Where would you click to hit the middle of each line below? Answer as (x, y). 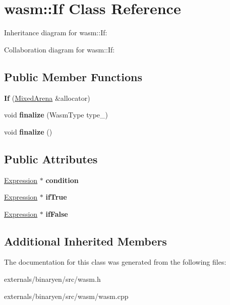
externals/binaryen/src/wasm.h (52, 279)
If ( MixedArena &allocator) (47, 98)
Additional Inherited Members (85, 241)
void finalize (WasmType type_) (56, 115)
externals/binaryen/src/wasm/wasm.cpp (66, 296)
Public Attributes (51, 159)
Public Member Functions (73, 76)
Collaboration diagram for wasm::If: (60, 49)
